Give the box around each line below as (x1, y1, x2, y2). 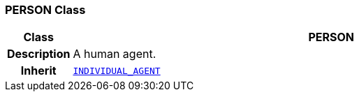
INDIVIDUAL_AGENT (73, 65, 161, 76)
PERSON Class (5, 3, 86, 17)
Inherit (20, 64, 57, 78)
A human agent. (73, 47, 156, 61)
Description (7, 47, 71, 61)
